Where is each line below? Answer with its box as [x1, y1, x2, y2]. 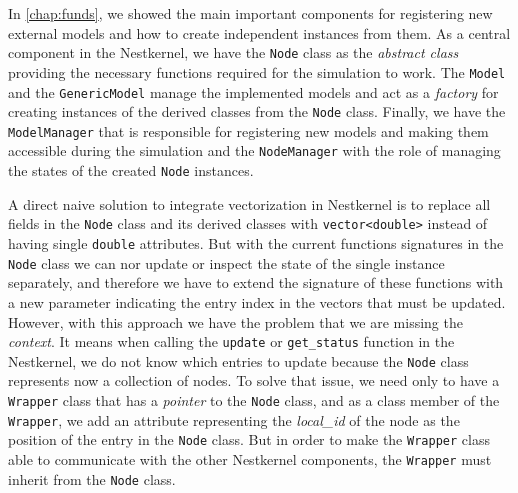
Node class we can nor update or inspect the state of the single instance [8, 252, 445, 273]
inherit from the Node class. [8, 468, 176, 489]
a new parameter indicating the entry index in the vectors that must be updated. [8, 291, 506, 312]
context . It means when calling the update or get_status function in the [8, 331, 455, 352]
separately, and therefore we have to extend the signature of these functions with [8, 272, 504, 293]
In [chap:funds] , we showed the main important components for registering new [8, 3, 493, 23]
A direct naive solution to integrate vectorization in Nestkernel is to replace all [8, 193, 491, 214]
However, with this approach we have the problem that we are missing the [8, 311, 463, 332]
